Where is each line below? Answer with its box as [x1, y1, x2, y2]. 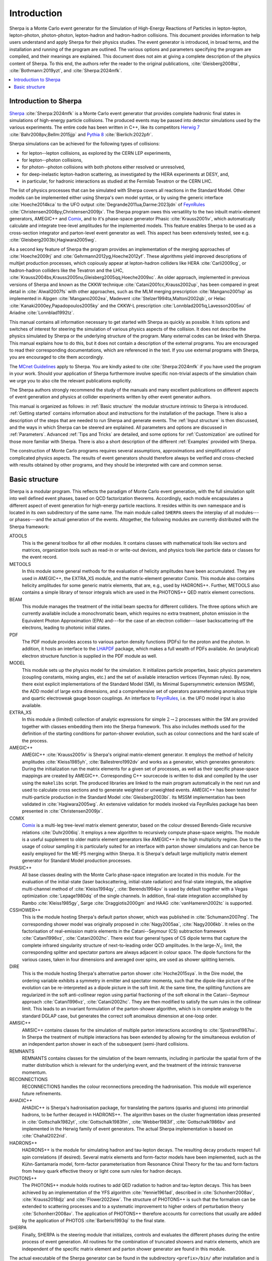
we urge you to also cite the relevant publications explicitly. [9, 377, 132, 383]
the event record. [22, 554, 58, 560]
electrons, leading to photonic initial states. [22, 624, 111, 630]
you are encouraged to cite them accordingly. [9, 354, 104, 360]
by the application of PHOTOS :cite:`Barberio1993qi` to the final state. [22, 1218, 166, 1224]
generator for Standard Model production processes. [22, 857, 132, 864]
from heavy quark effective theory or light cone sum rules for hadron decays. [22, 1168, 182, 1174]
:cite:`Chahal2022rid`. [22, 1133, 67, 1139]
